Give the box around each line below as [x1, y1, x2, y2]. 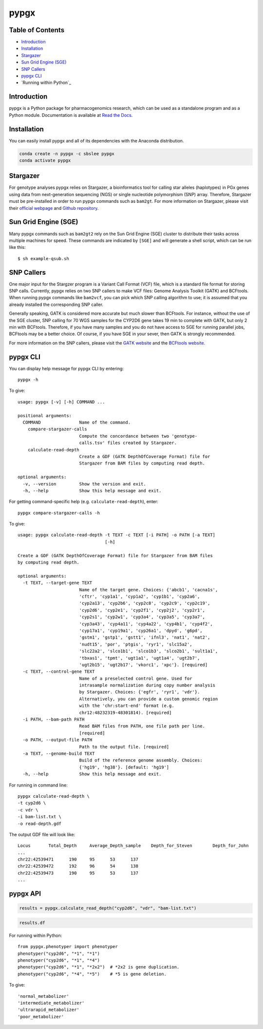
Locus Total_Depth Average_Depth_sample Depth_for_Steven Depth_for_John [18, 843, 249, 848]
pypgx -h [18, 377, 38, 383]
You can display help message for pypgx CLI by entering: [9, 365, 124, 371]
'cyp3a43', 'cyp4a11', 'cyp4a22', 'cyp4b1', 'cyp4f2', [79, 621, 213, 626]
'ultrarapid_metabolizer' [18, 1007, 80, 1012]
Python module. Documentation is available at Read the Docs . [9, 112, 133, 118]
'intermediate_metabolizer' [18, 1000, 85, 1006]
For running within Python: [9, 932, 62, 938]
